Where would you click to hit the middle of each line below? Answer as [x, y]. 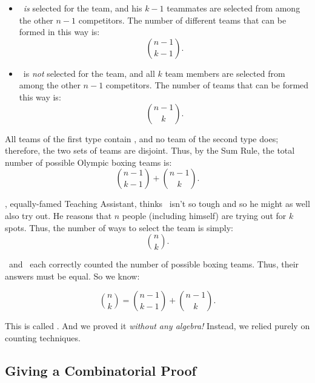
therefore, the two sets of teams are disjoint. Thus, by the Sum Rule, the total [150, 150]
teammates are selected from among [234, 8]
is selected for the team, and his [83, 8]
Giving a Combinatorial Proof [101, 370]
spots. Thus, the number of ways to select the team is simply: [119, 227]
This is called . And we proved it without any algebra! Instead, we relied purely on [157, 326]
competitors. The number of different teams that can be [182, 20]
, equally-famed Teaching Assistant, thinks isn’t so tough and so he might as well [157, 204]
